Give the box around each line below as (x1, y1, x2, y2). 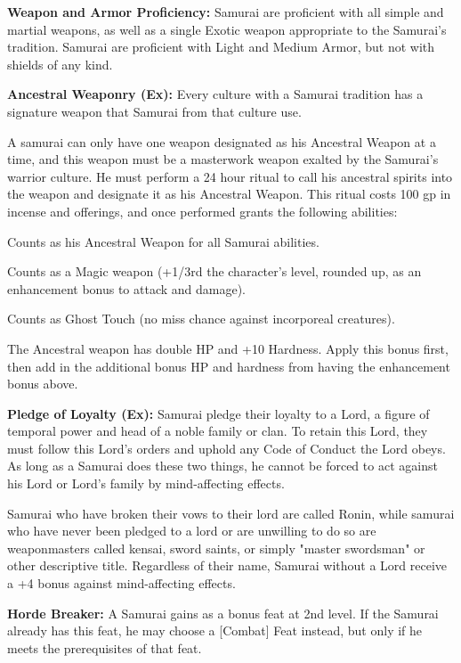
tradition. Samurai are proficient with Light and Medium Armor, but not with (7, 37, 435, 56)
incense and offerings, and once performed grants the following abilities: (7, 201, 398, 220)
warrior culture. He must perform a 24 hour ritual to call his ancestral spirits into (7, 167, 453, 185)
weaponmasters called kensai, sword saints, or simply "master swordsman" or (7, 538, 425, 557)
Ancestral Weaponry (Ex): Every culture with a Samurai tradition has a (7, 85, 424, 103)
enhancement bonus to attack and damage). (7, 279, 247, 298)
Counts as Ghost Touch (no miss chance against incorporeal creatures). (7, 309, 395, 328)
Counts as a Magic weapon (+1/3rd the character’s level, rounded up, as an (7, 262, 422, 281)
